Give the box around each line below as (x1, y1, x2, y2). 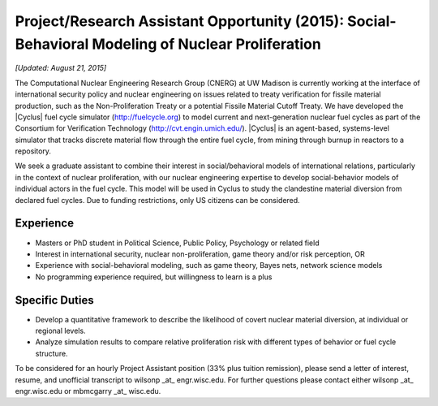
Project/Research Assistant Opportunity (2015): (15, 12, 345, 30)
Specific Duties (15, 293, 94, 307)
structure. (35, 348, 68, 358)
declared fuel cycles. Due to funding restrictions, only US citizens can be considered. (15, 195, 300, 205)
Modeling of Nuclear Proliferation (92, 35, 322, 53)
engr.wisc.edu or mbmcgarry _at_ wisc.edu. (15, 386, 161, 395)
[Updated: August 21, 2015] (15, 63, 107, 73)
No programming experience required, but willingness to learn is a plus (35, 272, 273, 282)
